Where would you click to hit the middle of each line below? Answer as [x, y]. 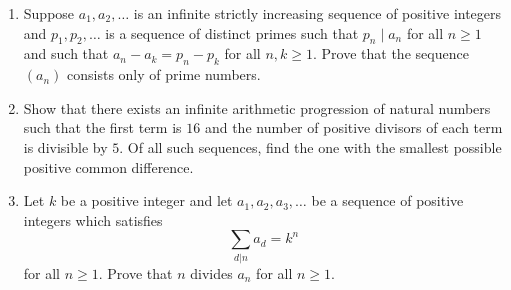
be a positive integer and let [146, 200]
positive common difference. [108, 166]
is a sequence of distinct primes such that [232, 32]
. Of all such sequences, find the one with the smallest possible [310, 146]
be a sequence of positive [387, 200]
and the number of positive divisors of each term [353, 127]
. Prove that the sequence [391, 53]
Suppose [49, 13]
